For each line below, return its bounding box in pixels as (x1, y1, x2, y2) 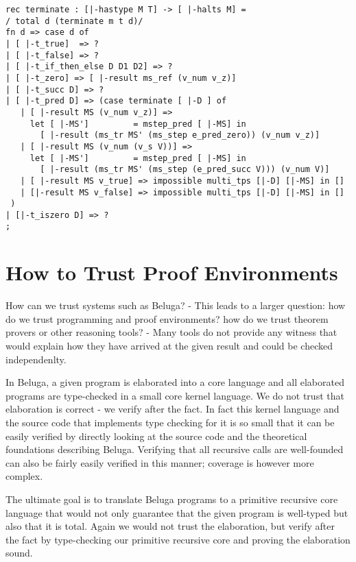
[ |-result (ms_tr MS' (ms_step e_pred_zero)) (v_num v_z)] (40, 130, 320, 140)
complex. (5, 469, 43, 483)
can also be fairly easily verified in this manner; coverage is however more (5, 455, 314, 469)
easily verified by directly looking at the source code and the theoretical (5, 428, 307, 443)
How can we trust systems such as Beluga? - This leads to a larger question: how (5, 298, 346, 313)
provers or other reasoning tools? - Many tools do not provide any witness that (5, 325, 337, 339)
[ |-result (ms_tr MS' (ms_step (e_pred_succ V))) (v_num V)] (40, 164, 330, 175)
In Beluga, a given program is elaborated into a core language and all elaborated (5, 375, 344, 389)
